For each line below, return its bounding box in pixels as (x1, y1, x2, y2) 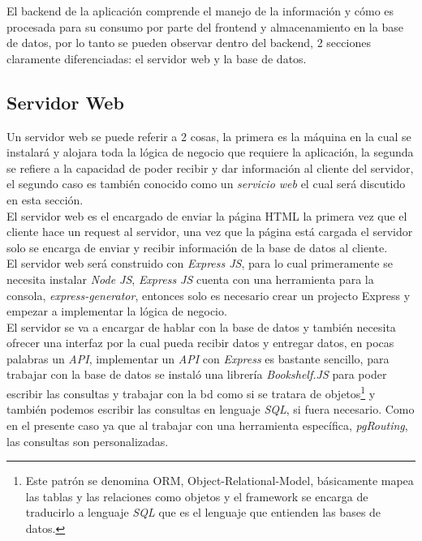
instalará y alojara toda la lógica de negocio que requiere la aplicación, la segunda (6, 144, 414, 161)
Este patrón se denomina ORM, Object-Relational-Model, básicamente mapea (25, 472, 414, 489)
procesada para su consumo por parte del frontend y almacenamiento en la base (6, 18, 403, 35)
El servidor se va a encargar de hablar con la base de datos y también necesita (6, 318, 396, 335)
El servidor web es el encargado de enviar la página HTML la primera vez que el (6, 207, 407, 224)
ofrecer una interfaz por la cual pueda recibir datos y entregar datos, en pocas (6, 334, 394, 351)
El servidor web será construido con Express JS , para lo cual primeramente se (6, 255, 393, 272)
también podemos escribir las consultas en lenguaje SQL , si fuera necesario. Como (6, 401, 415, 418)
